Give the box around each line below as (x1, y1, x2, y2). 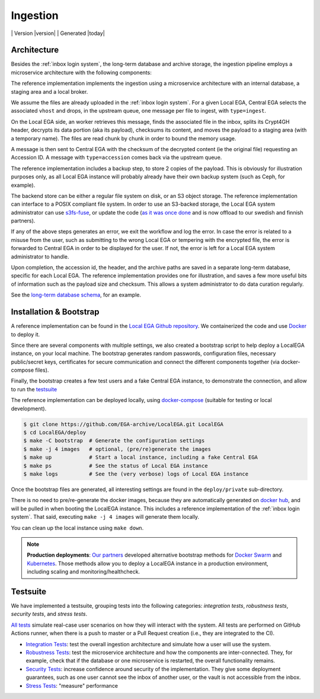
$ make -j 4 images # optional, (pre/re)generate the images (23, 445, 212, 452)
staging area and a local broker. (11, 88, 88, 95)
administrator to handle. (11, 253, 69, 260)
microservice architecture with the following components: (11, 69, 152, 76)
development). (11, 405, 47, 412)
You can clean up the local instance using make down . (11, 524, 144, 531)
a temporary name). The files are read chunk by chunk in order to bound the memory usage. (11, 135, 236, 142)
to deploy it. (11, 331, 40, 338)
